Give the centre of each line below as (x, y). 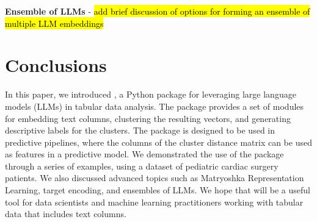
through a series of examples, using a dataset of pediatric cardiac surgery (142, 166)
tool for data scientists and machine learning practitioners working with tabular (154, 202)
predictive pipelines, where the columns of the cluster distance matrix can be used (158, 142)
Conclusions (56, 65)
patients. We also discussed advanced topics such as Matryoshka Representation (155, 178)
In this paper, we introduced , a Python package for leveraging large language (151, 94)
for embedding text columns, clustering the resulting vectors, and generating (148, 118)
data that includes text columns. (66, 214)
